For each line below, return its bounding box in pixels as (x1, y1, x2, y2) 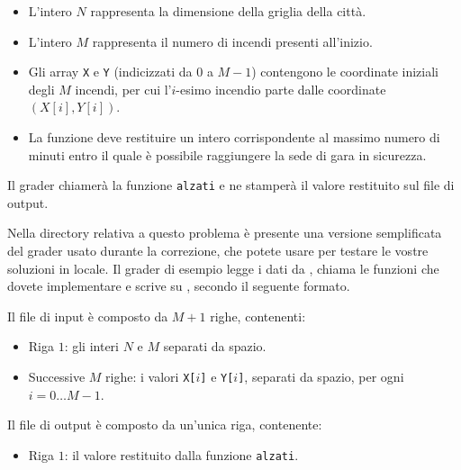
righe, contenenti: (210, 306, 306, 325)
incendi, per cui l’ (75, 79, 172, 98)
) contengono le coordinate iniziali (251, 62, 438, 81)
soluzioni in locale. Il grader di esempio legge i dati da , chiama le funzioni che (7, 258, 439, 277)
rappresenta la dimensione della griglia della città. (90, 2, 366, 20)
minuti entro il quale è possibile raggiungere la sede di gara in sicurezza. (28, 145, 427, 164)
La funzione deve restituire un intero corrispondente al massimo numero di (28, 128, 440, 147)
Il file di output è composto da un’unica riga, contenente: (7, 415, 322, 434)
